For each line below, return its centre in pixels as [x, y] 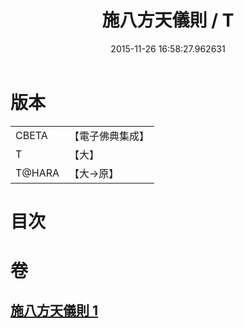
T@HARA [37, 173]
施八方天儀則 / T [168, 20]
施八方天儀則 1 [54, 311]
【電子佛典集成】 [109, 136]
